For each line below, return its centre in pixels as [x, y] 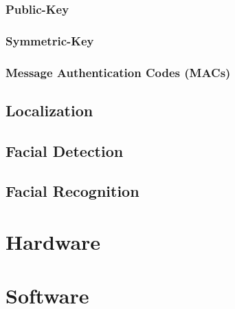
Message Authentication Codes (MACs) [118, 72]
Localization [49, 110]
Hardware [53, 242]
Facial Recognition [72, 191]
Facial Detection [65, 150]
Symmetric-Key [50, 40]
